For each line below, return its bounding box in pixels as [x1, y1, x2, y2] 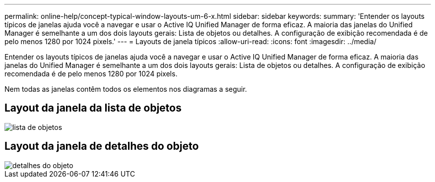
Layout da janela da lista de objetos [4, 102, 182, 115]
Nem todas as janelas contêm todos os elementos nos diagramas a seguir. [4, 85, 247, 93]
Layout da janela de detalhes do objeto [4, 140, 199, 153]
